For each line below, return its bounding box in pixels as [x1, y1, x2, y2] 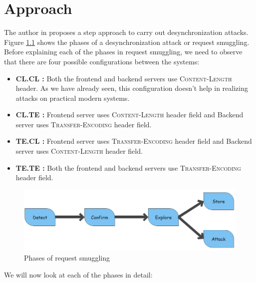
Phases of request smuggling [24, 252, 110, 263]
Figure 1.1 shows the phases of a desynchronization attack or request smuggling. [4, 36, 250, 47]
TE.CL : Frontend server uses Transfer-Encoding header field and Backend [15, 136, 252, 146]
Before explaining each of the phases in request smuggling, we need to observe [4, 46, 243, 57]
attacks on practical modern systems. [15, 92, 130, 103]
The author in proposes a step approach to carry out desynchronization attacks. [4, 27, 249, 37]
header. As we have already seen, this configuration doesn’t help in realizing [15, 83, 248, 93]
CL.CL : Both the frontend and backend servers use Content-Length [15, 73, 232, 83]
